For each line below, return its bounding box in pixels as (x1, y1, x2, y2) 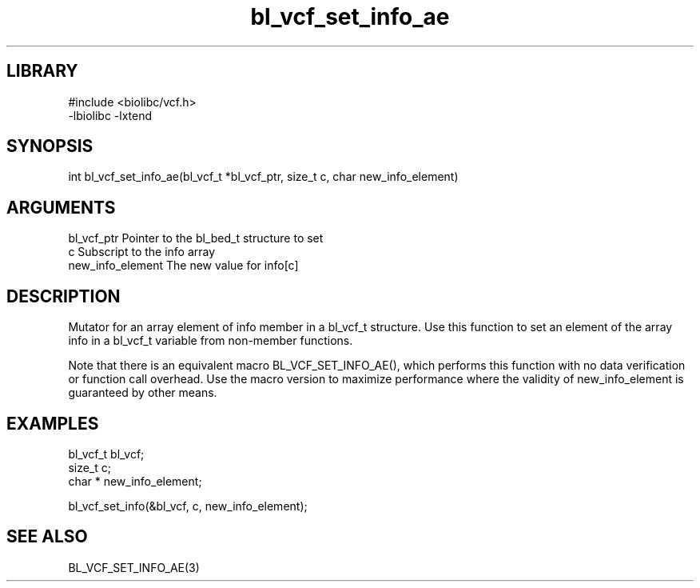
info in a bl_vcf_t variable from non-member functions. (68, 334, 353, 348)
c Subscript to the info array (68, 245, 216, 259)
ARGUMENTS (6, 197, 116, 218)
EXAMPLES (6, 413, 99, 434)
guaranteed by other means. (68, 386, 217, 400)
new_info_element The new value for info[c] (68, 258, 299, 273)
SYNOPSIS (6, 136, 93, 157)
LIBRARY (6, 61, 78, 82)
